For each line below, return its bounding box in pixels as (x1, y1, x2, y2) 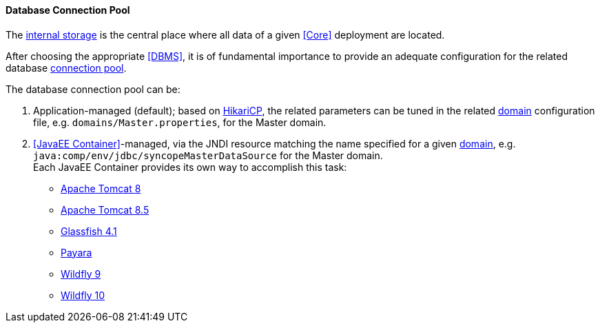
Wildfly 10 (61, 289, 105, 301)
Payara (61, 246, 92, 258)
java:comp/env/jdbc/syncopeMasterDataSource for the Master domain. (33, 149, 383, 161)
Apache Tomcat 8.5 (61, 203, 149, 216)
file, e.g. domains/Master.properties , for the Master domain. (33, 116, 327, 128)
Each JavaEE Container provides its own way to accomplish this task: (33, 161, 347, 173)
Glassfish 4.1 (61, 225, 117, 237)
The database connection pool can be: (6, 83, 180, 95)
